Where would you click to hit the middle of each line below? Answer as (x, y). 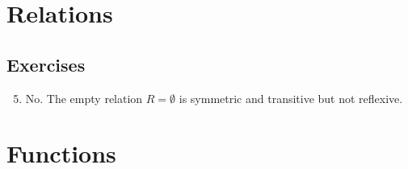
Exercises (46, 64)
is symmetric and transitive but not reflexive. (291, 98)
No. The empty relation (84, 98)
